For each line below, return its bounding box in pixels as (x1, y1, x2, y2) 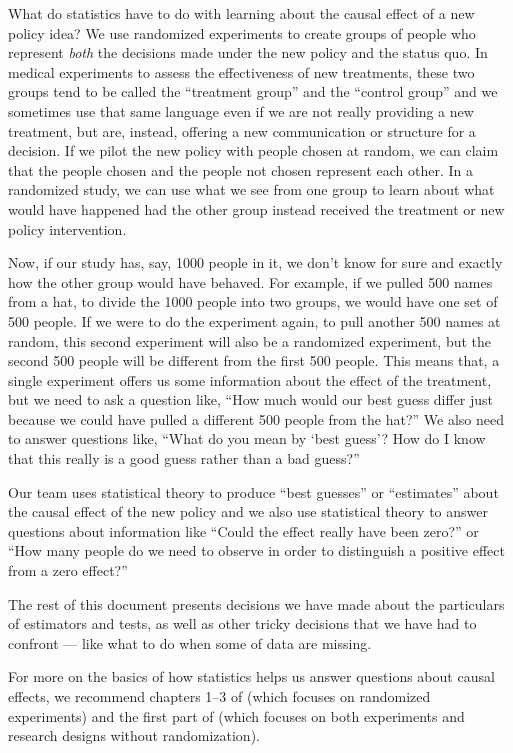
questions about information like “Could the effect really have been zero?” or (8, 520, 479, 541)
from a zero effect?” (8, 560, 128, 581)
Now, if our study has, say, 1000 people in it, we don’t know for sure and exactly (8, 252, 503, 273)
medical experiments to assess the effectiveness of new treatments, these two (8, 61, 475, 82)
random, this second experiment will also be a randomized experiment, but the (8, 330, 491, 351)
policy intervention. (8, 218, 127, 239)
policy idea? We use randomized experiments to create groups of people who (8, 22, 476, 43)
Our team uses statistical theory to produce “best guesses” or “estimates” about (8, 481, 499, 502)
